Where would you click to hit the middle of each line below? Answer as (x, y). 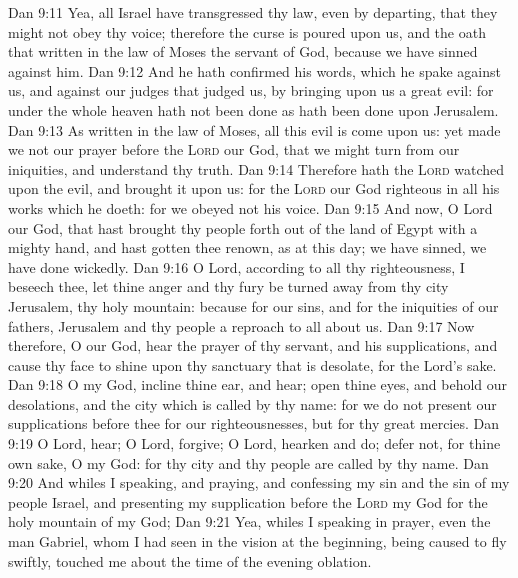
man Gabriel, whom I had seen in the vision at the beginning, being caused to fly (257, 541)
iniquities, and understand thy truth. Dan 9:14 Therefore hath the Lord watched (256, 168)
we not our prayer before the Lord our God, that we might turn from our (234, 149)
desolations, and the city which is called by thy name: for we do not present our (252, 403)
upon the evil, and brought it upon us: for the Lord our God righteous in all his (254, 188)
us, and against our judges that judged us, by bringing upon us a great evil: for (251, 90)
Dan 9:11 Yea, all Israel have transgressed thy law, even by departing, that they (253, 12)
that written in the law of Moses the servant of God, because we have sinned (243, 51)
